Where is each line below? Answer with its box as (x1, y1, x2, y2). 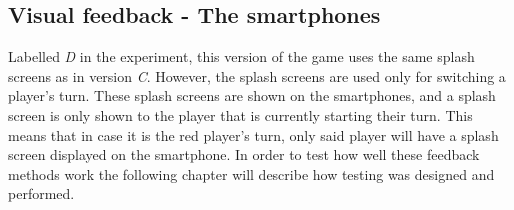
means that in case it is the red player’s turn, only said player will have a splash (8, 124, 499, 145)
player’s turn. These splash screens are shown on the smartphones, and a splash (8, 85, 496, 106)
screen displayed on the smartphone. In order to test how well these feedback (8, 144, 480, 165)
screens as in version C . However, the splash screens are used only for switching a (8, 65, 506, 86)
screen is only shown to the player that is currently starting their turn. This (8, 104, 473, 125)
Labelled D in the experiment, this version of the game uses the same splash (8, 46, 475, 67)
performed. (8, 183, 75, 204)
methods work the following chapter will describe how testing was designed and (8, 163, 495, 184)
